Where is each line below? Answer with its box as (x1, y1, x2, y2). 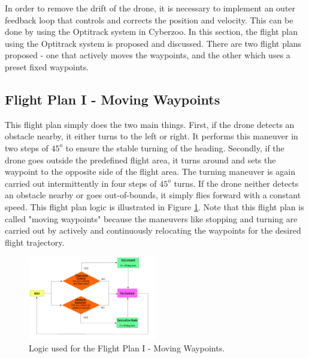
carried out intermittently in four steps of (5, 177, 157, 189)
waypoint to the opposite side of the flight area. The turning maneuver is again (5, 165, 295, 178)
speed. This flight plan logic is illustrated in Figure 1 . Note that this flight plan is (5, 200, 304, 213)
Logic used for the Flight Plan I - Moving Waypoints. (29, 342, 225, 354)
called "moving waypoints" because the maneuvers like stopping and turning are (5, 212, 298, 225)
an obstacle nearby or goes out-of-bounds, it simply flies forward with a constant (5, 189, 301, 201)
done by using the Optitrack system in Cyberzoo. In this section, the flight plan (5, 25, 298, 38)
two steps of (5, 141, 49, 154)
